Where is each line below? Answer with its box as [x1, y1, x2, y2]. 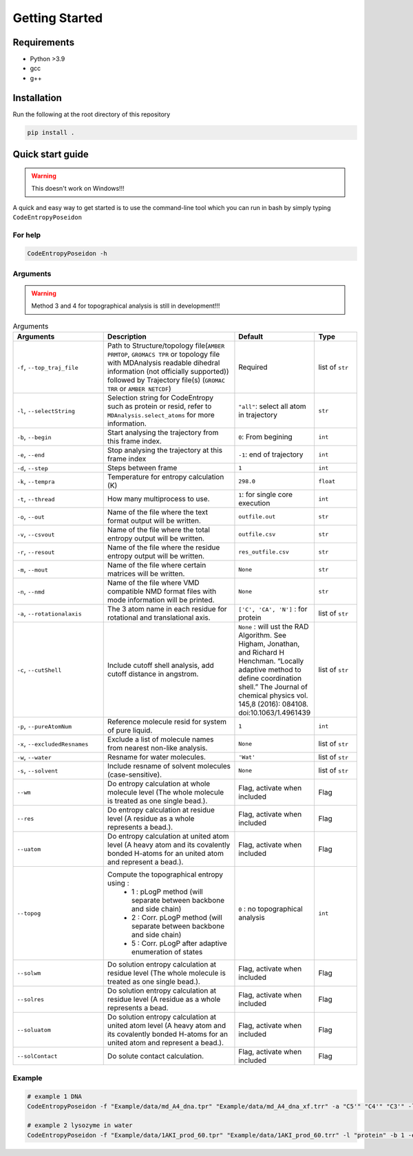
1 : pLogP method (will [131, 887, 203, 896]
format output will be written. [107, 516, 201, 526]
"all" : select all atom [238, 401, 306, 411]
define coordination [238, 673, 302, 683]
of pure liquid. [107, 726, 153, 735]
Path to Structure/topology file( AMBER [107, 341, 225, 350]
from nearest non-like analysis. [107, 744, 208, 753]
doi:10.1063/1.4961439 [238, 708, 311, 717]
